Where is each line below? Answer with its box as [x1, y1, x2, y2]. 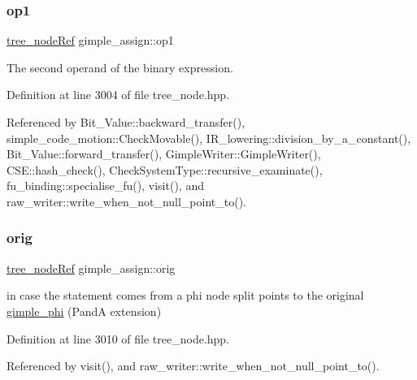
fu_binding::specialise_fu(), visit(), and [7, 177, 204, 194]
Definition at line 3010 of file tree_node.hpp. [7, 330, 230, 347]
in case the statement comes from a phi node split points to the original [7, 287, 364, 304]
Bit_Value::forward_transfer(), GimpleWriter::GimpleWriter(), [7, 145, 321, 162]
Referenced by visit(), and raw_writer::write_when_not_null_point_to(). [7, 357, 380, 374]
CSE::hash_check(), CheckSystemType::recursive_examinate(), [7, 161, 323, 178]
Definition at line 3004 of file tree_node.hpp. [7, 86, 230, 103]
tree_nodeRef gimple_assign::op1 [7, 32, 174, 49]
